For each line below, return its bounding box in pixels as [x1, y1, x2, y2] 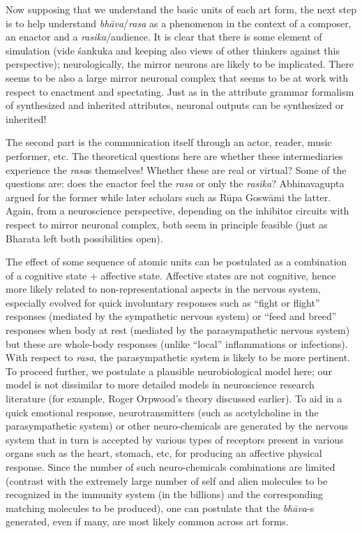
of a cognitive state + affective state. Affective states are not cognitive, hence [6, 268, 336, 282]
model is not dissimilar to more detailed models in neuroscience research [6, 377, 315, 392]
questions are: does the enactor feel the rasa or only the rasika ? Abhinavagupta [6, 176, 345, 191]
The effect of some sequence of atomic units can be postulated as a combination [6, 254, 347, 269]
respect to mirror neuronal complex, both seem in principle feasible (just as [6, 217, 328, 231]
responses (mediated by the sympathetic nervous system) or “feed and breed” [6, 309, 337, 323]
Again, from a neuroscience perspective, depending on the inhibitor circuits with [6, 203, 349, 218]
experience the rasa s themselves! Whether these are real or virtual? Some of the [6, 162, 347, 177]
